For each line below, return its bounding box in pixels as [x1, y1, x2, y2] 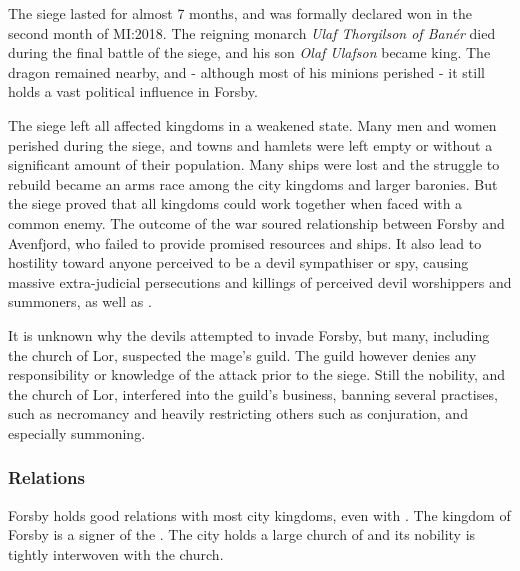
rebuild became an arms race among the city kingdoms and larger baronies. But [8, 173, 498, 194]
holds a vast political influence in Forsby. [8, 81, 258, 102]
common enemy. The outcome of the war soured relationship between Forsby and [8, 212, 505, 233]
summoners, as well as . [8, 291, 152, 312]
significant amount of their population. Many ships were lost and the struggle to [8, 154, 500, 175]
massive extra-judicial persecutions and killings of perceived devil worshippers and [8, 271, 512, 292]
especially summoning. [8, 422, 146, 443]
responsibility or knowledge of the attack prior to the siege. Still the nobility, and [8, 364, 506, 385]
